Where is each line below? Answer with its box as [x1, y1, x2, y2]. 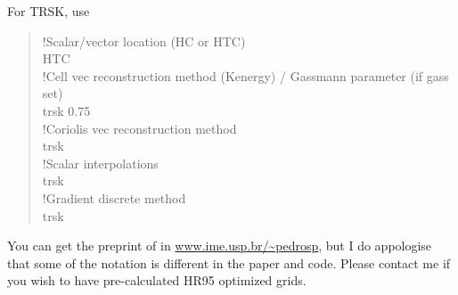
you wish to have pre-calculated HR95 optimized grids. [7, 271, 307, 290]
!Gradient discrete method [42, 188, 186, 207]
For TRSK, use [7, 2, 90, 20]
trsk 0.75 [42, 101, 91, 119]
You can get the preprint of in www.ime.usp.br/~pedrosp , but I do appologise [7, 236, 432, 255]
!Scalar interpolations [42, 153, 159, 172]
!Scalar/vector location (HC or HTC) [42, 31, 246, 50]
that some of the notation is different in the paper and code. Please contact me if [7, 253, 451, 272]
